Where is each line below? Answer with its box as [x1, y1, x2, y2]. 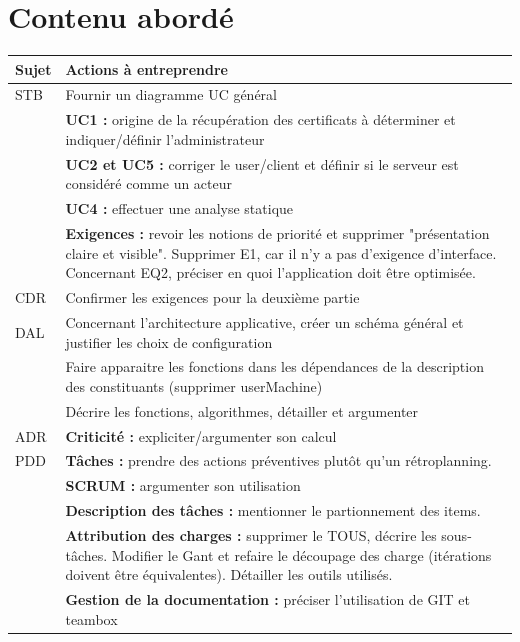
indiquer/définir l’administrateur [65, 128, 265, 149]
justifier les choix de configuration [65, 331, 273, 352]
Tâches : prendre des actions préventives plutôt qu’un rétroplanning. [65, 450, 492, 471]
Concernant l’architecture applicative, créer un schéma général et [65, 311, 464, 332]
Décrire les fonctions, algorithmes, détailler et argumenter [65, 400, 419, 421]
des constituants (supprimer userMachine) [65, 375, 323, 396]
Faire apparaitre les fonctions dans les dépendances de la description [65, 356, 484, 377]
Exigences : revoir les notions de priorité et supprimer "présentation [65, 223, 490, 244]
